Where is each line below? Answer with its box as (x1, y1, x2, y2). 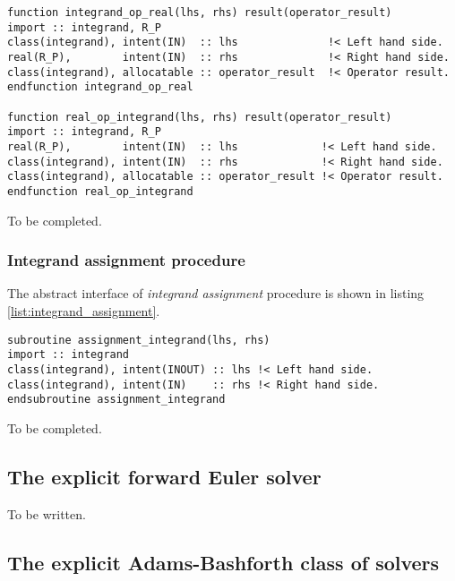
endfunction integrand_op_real (7, 81, 193, 94)
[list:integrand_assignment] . (7, 301, 160, 320)
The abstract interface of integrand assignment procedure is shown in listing (7, 284, 425, 303)
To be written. (7, 504, 86, 523)
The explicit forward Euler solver (7, 462, 322, 490)
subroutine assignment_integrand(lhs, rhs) (7, 333, 270, 346)
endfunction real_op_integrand (7, 184, 193, 198)
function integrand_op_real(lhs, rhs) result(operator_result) (7, 6, 392, 19)
